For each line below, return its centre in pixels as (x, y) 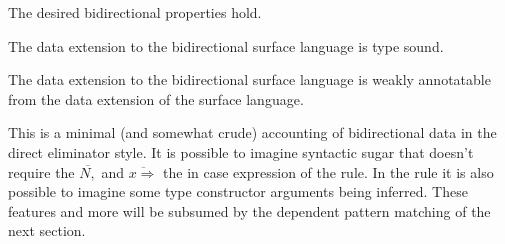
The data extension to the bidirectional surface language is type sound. (226, 45)
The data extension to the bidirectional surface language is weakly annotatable (249, 79)
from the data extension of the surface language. (156, 98)
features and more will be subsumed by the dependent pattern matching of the (249, 210)
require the (41, 171)
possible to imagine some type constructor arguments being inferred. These (238, 191)
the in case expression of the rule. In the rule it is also (328, 171)
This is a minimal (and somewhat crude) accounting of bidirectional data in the (252, 132)
